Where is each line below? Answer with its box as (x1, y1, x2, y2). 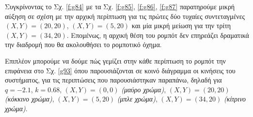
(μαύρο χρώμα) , (121, 84, 166, 94)
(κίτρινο (223, 94, 246, 104)
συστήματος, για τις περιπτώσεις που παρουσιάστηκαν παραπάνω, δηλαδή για (5, 75, 222, 85)
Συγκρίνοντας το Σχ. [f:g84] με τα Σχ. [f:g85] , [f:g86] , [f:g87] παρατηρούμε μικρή (5, 1, 235, 11)
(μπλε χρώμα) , (117, 94, 158, 104)
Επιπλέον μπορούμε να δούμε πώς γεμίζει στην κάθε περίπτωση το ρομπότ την (5, 55, 226, 66)
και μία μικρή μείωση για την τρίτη (131, 20, 231, 31)
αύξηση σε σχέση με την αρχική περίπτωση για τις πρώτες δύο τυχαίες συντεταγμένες (5, 11, 245, 21)
